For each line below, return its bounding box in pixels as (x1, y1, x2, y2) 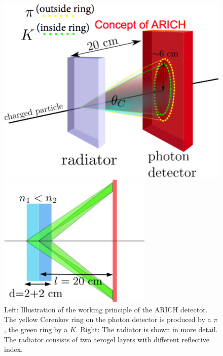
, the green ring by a (4, 324, 68, 334)
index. (4, 344, 23, 354)
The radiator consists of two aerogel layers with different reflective (4, 334, 209, 344)
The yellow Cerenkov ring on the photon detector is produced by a (4, 314, 211, 325)
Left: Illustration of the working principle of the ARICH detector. (4, 304, 208, 314)
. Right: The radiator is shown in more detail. (76, 324, 218, 334)
